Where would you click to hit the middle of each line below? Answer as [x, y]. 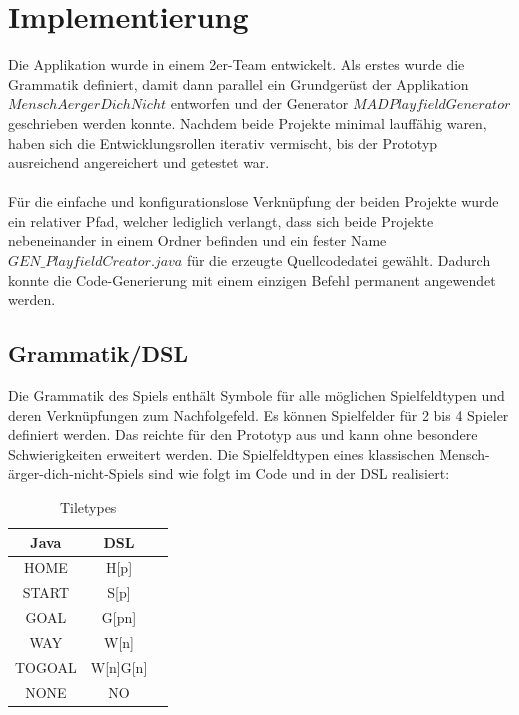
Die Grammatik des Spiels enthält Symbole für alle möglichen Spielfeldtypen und [256, 395]
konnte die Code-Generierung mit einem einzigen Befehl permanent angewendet [252, 279]
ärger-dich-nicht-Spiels [76, 473]
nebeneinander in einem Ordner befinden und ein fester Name [197, 240]
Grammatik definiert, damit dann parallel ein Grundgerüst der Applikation [238, 83]
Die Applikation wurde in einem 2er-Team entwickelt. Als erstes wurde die [236, 64]
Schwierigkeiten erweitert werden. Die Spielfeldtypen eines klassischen [221, 453]
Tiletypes [88, 507]
